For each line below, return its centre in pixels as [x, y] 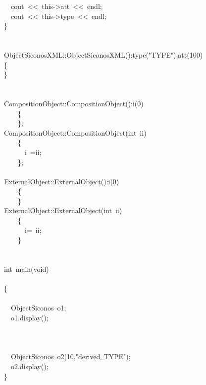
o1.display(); [29, 317]
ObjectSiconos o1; [38, 308]
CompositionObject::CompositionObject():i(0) [74, 103]
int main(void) [26, 269]
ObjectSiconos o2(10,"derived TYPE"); [71, 356]
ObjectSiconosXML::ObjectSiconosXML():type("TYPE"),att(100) [103, 54]
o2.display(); [29, 366]
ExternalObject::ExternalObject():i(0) [62, 181]
